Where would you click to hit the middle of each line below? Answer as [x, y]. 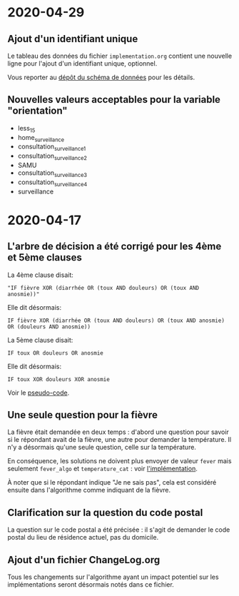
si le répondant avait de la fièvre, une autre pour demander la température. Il [119, 440]
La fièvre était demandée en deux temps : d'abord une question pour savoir [118, 432]
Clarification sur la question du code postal [105, 512]
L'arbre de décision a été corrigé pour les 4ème [115, 247]
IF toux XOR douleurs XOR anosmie [59, 379]
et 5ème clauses [45, 258]
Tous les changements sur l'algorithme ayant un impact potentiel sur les [113, 577]
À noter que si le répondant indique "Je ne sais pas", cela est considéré [112, 483]
